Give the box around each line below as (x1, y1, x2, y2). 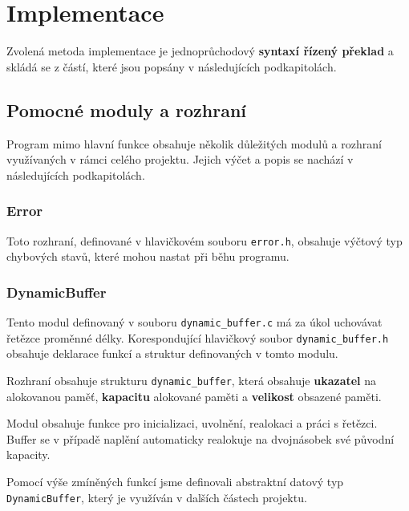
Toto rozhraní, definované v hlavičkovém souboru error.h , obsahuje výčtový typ (6, 232, 403, 249)
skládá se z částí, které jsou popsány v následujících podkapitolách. (6, 58, 337, 75)
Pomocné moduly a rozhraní (6, 97, 246, 122)
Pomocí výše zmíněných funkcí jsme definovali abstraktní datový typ (6, 472, 344, 489)
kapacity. (6, 446, 51, 463)
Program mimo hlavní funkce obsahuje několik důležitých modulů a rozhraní (6, 135, 382, 152)
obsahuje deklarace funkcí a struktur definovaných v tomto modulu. (6, 345, 338, 362)
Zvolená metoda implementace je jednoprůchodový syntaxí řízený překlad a (6, 43, 394, 59)
